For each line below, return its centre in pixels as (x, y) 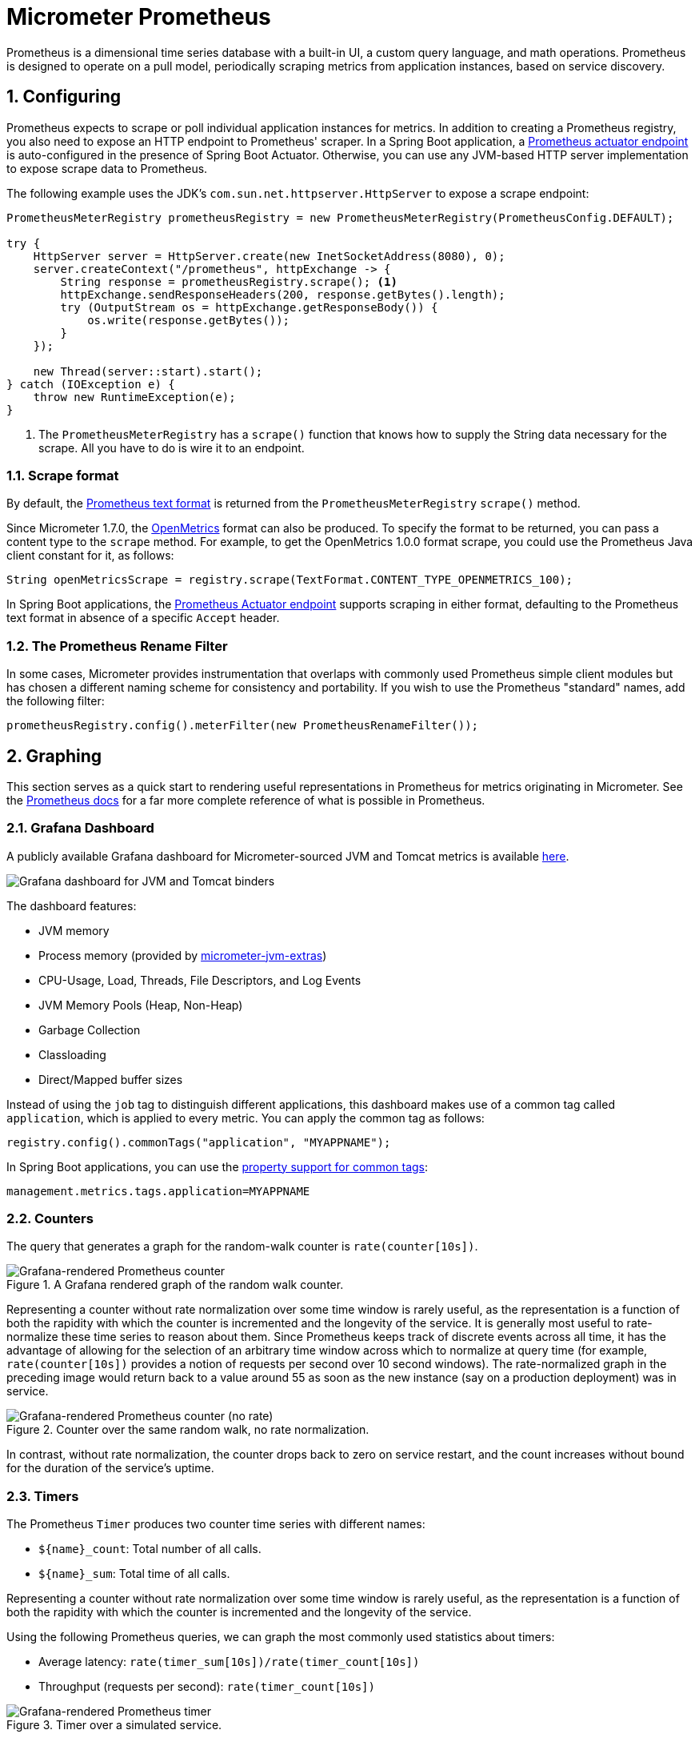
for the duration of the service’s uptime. (110, 1468)
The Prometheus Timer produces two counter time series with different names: (216, 1524)
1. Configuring (64, 97)
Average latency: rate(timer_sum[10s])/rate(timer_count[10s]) (229, 1662)
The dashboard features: (72, 905)
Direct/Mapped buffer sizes (111, 1079)
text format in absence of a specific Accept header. (143, 618)
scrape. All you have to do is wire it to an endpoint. (172, 448)
